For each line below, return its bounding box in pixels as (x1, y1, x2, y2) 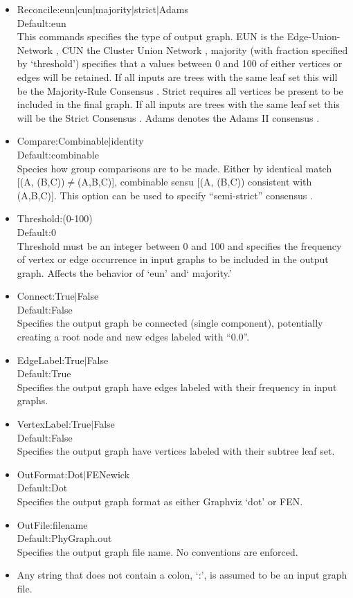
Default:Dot (17, 480, 68, 495)
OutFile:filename (17, 517, 88, 532)
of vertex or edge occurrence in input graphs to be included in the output (17, 252, 329, 266)
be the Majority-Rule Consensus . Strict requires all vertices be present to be (17, 83, 343, 98)
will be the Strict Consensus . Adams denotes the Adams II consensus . (17, 110, 320, 125)
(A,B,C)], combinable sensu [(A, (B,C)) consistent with (78, 174, 312, 189)
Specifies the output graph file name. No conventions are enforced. (17, 544, 298, 559)
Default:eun (17, 15, 66, 30)
